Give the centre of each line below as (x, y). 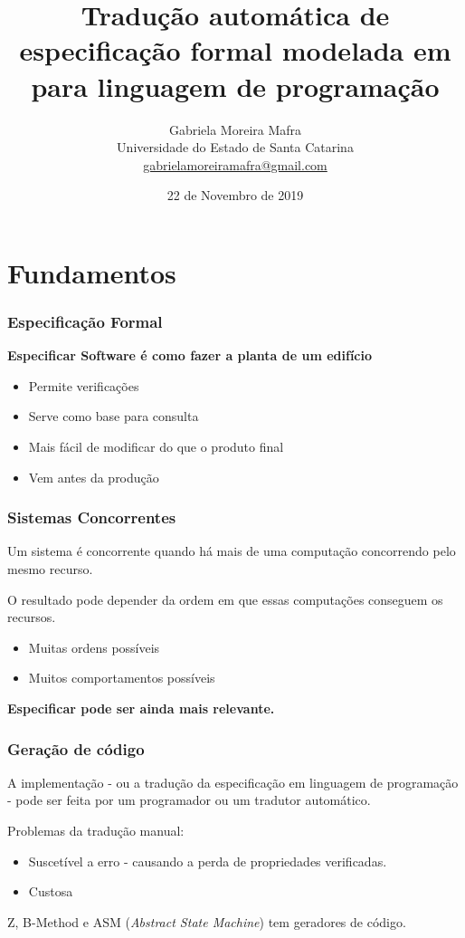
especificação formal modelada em (235, 50)
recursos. (32, 617)
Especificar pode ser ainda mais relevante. (141, 708)
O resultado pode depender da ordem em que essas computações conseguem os (225, 599)
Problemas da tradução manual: (96, 831)
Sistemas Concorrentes (92, 517)
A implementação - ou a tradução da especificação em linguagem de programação (233, 782)
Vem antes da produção (94, 477)
